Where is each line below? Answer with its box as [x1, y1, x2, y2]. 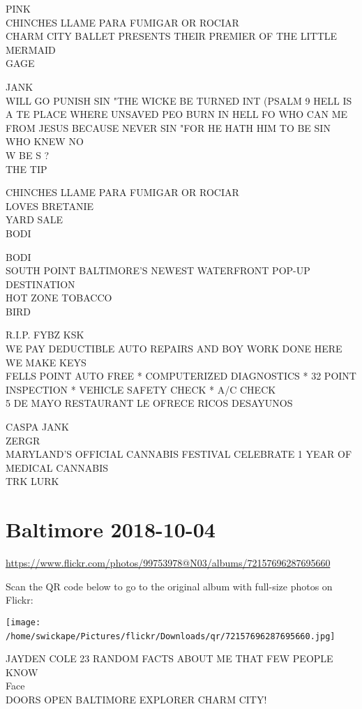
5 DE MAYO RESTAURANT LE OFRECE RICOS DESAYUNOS [6, 396, 293, 410]
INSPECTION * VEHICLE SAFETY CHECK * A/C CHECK [6, 382, 276, 396]
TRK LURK [6, 474, 59, 488]
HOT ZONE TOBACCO [6, 290, 112, 305]
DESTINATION [6, 276, 75, 291]
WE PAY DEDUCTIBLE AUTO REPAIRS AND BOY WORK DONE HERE [6, 341, 342, 356]
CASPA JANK [6, 419, 70, 434]
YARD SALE [6, 212, 63, 227]
